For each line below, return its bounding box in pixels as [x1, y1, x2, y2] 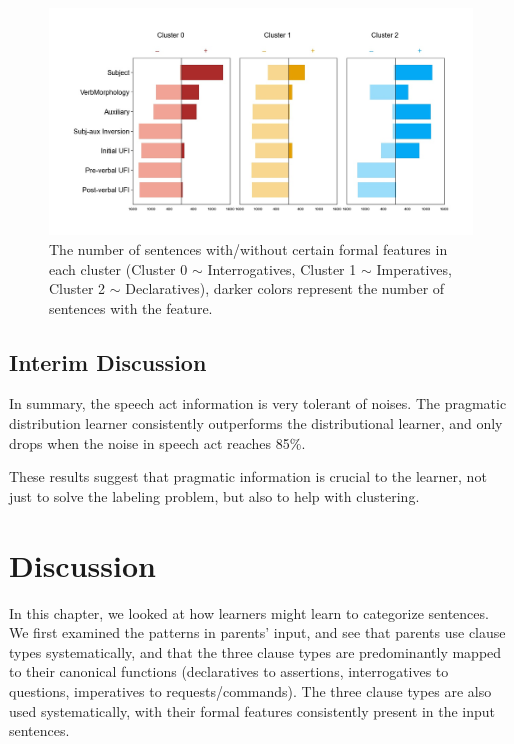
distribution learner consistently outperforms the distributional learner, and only [9, 413, 503, 434]
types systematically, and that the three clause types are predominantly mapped [9, 641, 502, 662]
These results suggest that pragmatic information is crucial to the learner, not [9, 466, 487, 487]
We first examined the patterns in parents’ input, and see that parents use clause [9, 622, 506, 643]
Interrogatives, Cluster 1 [207, 258, 357, 279]
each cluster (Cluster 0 [49, 258, 188, 279]
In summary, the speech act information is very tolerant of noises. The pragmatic [9, 393, 507, 414]
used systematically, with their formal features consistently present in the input [9, 700, 496, 721]
